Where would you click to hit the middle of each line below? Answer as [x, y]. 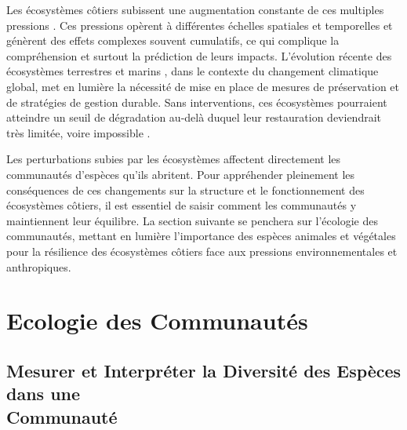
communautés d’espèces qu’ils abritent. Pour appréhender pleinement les [181, 174]
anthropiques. [39, 266]
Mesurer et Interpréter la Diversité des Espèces [204, 370]
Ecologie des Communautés [157, 321]
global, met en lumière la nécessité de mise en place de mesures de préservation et [203, 86]
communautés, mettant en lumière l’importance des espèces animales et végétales [201, 236]
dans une [44, 394]
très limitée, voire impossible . [78, 132]
